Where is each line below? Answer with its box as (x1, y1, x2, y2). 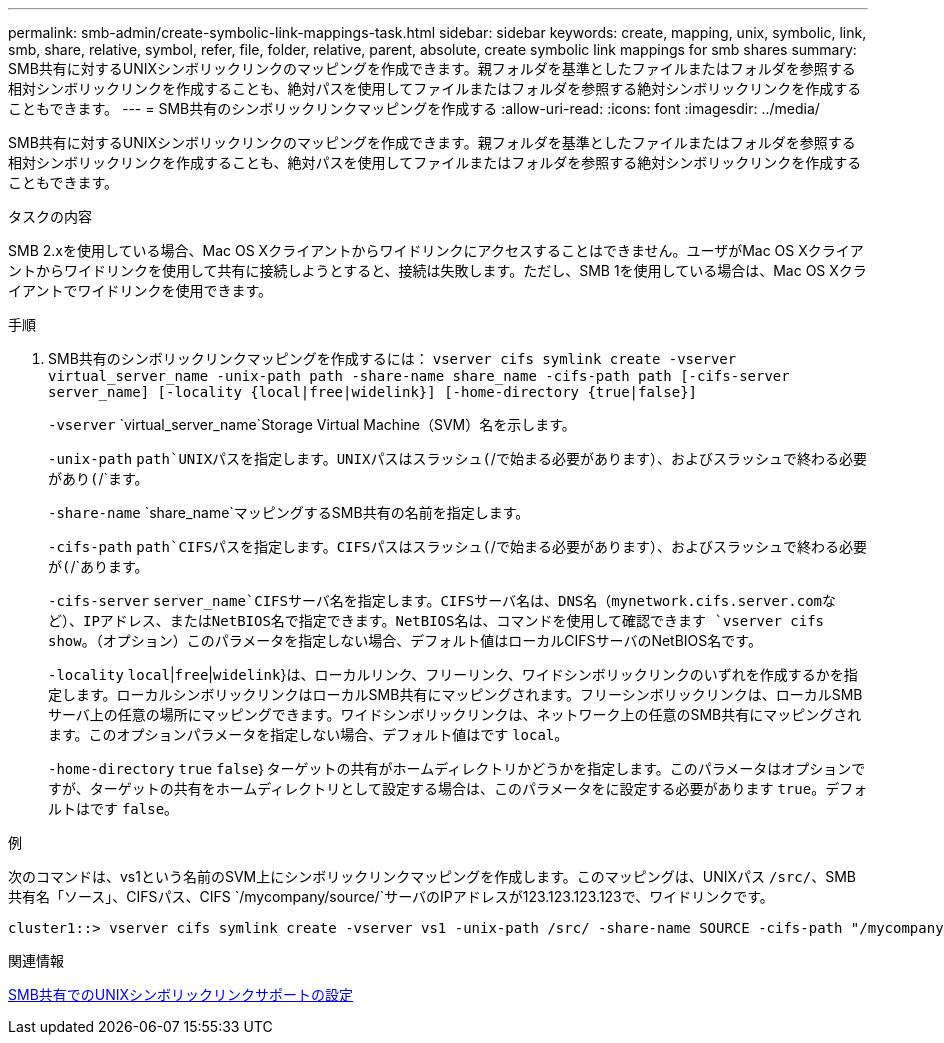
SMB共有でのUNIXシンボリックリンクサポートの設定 (8, 986, 354, 1003)
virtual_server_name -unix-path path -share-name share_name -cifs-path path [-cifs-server (48, 368, 790, 384)
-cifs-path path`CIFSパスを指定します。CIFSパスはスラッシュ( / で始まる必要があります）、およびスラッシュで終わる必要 (48, 538, 867, 555)
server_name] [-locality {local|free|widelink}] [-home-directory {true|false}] (48, 384, 698, 400)
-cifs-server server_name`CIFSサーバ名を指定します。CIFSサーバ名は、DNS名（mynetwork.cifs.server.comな (48, 593, 836, 609)
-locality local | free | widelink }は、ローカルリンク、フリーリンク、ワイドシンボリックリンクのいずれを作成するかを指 (48, 666, 858, 683)
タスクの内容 (8, 208, 92, 225)
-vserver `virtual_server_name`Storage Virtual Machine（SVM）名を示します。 (48, 416, 576, 433)
